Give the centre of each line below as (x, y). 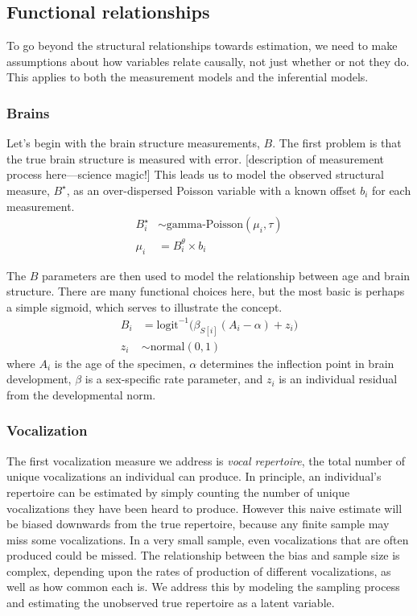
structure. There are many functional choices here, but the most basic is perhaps (206, 291)
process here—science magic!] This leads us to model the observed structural (195, 174)
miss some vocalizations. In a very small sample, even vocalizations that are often (208, 539)
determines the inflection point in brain (297, 363)
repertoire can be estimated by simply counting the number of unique (178, 492)
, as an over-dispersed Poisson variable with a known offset (211, 190)
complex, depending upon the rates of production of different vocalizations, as (199, 571)
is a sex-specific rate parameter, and (174, 379)
